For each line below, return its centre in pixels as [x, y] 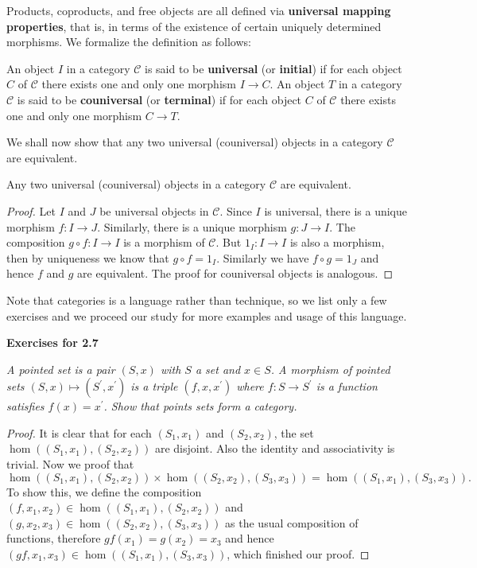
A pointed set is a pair [61, 369]
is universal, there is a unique [336, 210]
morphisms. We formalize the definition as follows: [129, 42]
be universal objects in [154, 210]
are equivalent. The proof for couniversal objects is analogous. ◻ [235, 273]
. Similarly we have [263, 257]
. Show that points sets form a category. [200, 406]
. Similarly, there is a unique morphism [192, 226]
